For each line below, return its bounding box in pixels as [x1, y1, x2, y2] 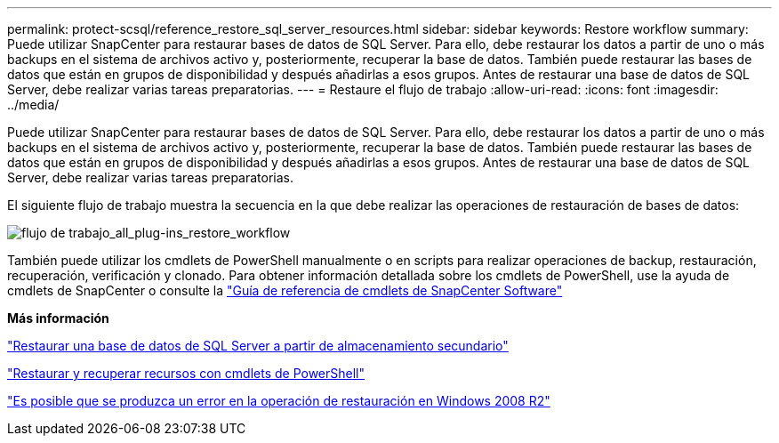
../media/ [7, 97, 60, 112]
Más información [7, 310, 109, 326]
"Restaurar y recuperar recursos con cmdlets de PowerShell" [7, 366, 365, 381]
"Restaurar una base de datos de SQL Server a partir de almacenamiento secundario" [7, 338, 509, 353]
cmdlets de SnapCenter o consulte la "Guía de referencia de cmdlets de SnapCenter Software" [7, 283, 563, 298]
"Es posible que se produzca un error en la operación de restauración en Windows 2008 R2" [7, 393, 550, 408]
